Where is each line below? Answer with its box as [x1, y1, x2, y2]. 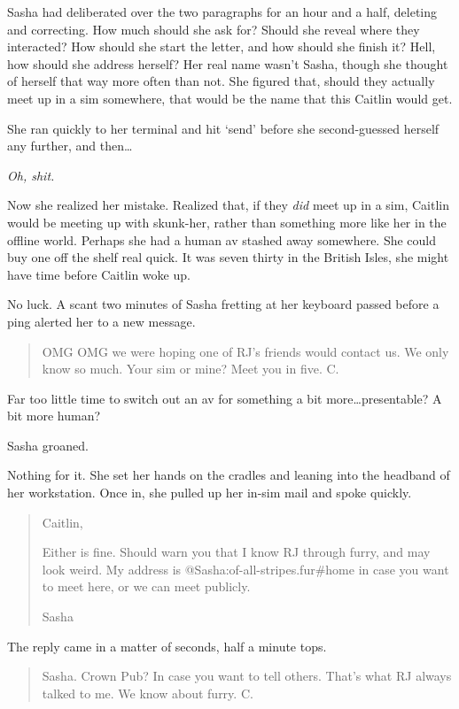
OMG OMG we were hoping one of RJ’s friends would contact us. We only [42, 342, 449, 360]
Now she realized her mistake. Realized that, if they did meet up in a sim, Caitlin [7, 196, 449, 214]
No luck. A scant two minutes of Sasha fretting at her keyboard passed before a [7, 295, 440, 313]
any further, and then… [7, 136, 133, 155]
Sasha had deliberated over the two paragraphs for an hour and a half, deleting [7, 3, 437, 20]
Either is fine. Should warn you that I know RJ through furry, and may [42, 543, 431, 561]
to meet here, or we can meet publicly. [42, 577, 251, 596]
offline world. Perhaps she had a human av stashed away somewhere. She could [7, 230, 437, 249]
